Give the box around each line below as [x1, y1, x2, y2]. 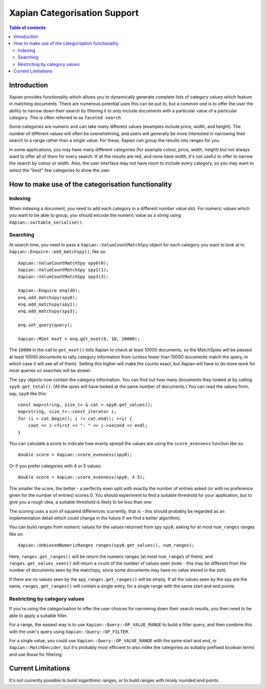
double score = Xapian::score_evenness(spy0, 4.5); [18, 475, 145, 480]
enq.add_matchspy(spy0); [18, 295, 78, 300]
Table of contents [9, 25, 46, 31]
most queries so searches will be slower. [9, 368, 92, 374]
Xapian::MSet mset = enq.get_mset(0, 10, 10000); [18, 336, 140, 342]
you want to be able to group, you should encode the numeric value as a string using [9, 212, 181, 218]
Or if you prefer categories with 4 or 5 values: [9, 463, 102, 469]
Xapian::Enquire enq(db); [18, 288, 81, 293]
